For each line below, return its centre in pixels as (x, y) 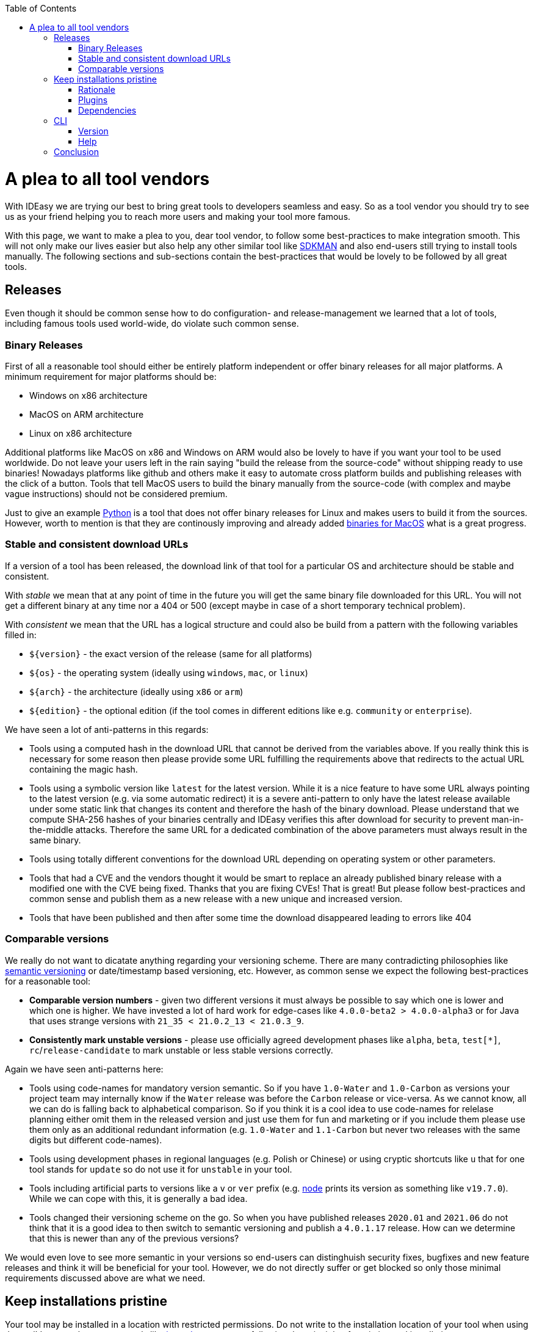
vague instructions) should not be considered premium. (116, 494)
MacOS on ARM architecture (87, 415)
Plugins (93, 100)
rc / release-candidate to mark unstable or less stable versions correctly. (181, 1050)
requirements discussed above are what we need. (105, 1278)
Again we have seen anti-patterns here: (84, 1069)
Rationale (97, 89)
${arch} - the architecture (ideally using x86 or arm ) (136, 691)
